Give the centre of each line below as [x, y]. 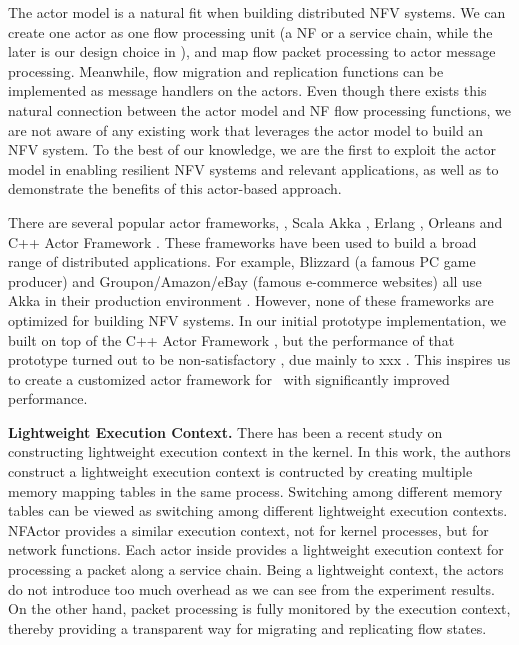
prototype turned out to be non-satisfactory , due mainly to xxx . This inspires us [259, 359]
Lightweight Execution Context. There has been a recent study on [225, 431]
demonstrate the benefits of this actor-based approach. [175, 188]
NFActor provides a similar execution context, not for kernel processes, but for [248, 529]
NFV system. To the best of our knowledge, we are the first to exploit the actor [252, 149]
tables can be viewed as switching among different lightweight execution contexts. [258, 510]
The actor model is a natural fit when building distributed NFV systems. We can [257, 12]
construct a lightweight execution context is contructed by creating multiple [240, 471]
